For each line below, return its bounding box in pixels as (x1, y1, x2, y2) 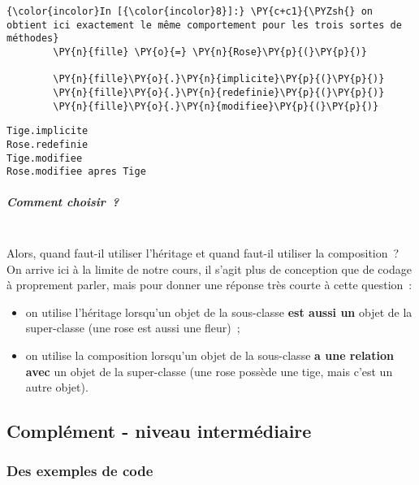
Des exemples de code (6, 461, 153, 481)
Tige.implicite (6, 125, 89, 137)
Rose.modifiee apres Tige (6, 166, 146, 178)
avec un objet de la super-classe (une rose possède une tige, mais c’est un (25, 362, 393, 379)
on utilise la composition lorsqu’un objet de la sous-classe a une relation (25, 347, 394, 363)
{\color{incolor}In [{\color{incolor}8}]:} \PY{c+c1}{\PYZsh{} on (6, 6, 374, 17)
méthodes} (6, 32, 59, 45)
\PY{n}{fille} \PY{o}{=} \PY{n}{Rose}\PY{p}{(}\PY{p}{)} (53, 45, 367, 58)
